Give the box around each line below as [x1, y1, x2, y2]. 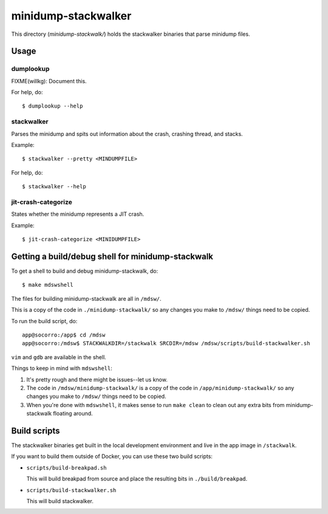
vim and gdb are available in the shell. [11, 353, 106, 361]
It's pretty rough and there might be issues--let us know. [26, 375, 168, 383]
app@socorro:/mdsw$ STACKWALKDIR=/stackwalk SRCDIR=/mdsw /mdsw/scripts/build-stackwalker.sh [22, 340, 310, 347]
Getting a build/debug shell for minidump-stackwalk [11, 251, 214, 261]
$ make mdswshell [22, 281, 73, 289]
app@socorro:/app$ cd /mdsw [22, 331, 106, 338]
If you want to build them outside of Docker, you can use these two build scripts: [11, 453, 213, 460]
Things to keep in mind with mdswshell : [11, 365, 112, 372]
